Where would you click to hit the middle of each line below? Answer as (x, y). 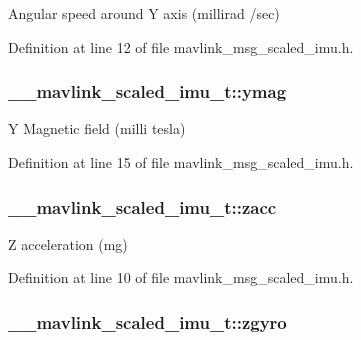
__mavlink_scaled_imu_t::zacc (142, 206)
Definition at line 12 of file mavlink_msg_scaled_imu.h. (181, 46)
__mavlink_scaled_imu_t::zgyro (147, 321)
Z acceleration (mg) (68, 243)
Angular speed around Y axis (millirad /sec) (144, 13)
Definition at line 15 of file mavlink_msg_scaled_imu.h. (181, 162)
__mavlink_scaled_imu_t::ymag (147, 91)
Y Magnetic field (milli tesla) (97, 128)
